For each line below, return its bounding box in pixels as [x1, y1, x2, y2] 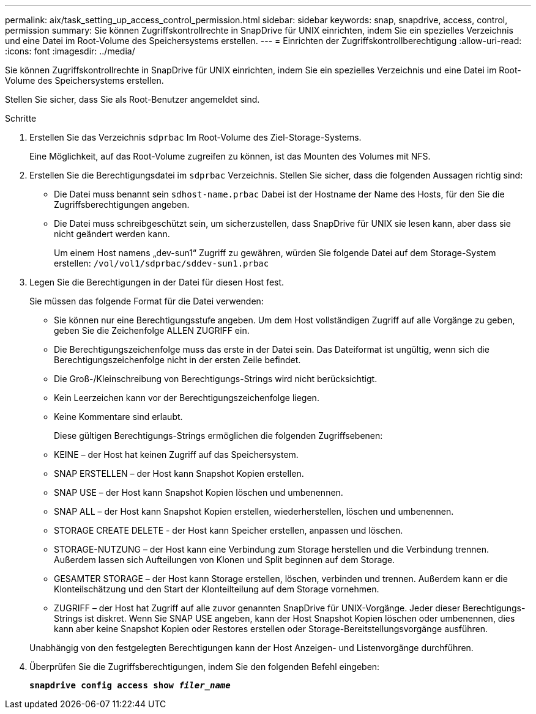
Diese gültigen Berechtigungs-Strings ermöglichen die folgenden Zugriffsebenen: [54, 430, 383, 441]
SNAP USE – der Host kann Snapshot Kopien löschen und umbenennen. [54, 487, 343, 498]
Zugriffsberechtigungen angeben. [54, 199, 190, 210]
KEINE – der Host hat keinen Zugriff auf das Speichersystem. [54, 449, 299, 460]
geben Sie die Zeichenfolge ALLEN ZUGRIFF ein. [54, 325, 250, 336]
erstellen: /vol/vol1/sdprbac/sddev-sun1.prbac [54, 258, 269, 268]
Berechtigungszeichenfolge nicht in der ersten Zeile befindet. [54, 355, 301, 365]
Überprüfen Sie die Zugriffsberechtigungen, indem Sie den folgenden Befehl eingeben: [29, 661, 380, 672]
